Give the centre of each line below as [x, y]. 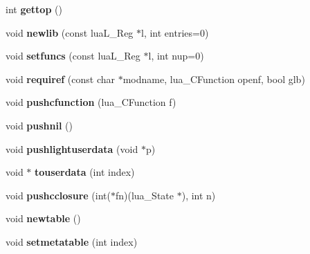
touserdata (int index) [85, 172]
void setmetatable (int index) [72, 241]
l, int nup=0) [176, 56]
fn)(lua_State [145, 195]
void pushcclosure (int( [58, 195]
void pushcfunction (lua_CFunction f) [91, 102]
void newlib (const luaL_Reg [70, 32]
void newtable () [43, 218]
